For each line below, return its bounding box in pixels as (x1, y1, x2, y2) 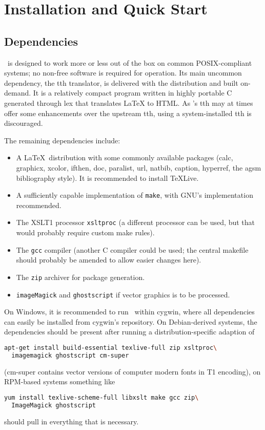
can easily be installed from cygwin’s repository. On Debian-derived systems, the (4, 316, 257, 327)
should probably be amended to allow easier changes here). (16, 254, 201, 265)
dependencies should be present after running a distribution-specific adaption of (4, 326, 255, 337)
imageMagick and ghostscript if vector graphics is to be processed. (16, 289, 230, 300)
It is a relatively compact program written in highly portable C (33, 87, 232, 98)
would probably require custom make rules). (16, 227, 155, 238)
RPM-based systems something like (4, 376, 115, 387)
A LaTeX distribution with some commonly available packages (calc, (16, 152, 233, 163)
